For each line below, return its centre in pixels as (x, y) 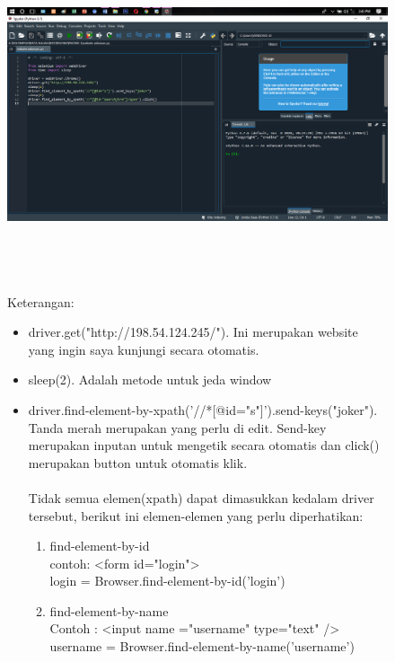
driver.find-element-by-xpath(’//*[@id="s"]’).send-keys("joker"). (203, 409)
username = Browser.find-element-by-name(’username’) (202, 646)
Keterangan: (41, 301)
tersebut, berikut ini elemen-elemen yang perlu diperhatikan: (196, 515)
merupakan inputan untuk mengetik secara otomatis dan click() (204, 445)
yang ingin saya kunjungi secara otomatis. (144, 349)
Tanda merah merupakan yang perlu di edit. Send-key (177, 427)
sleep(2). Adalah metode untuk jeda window (150, 380)
